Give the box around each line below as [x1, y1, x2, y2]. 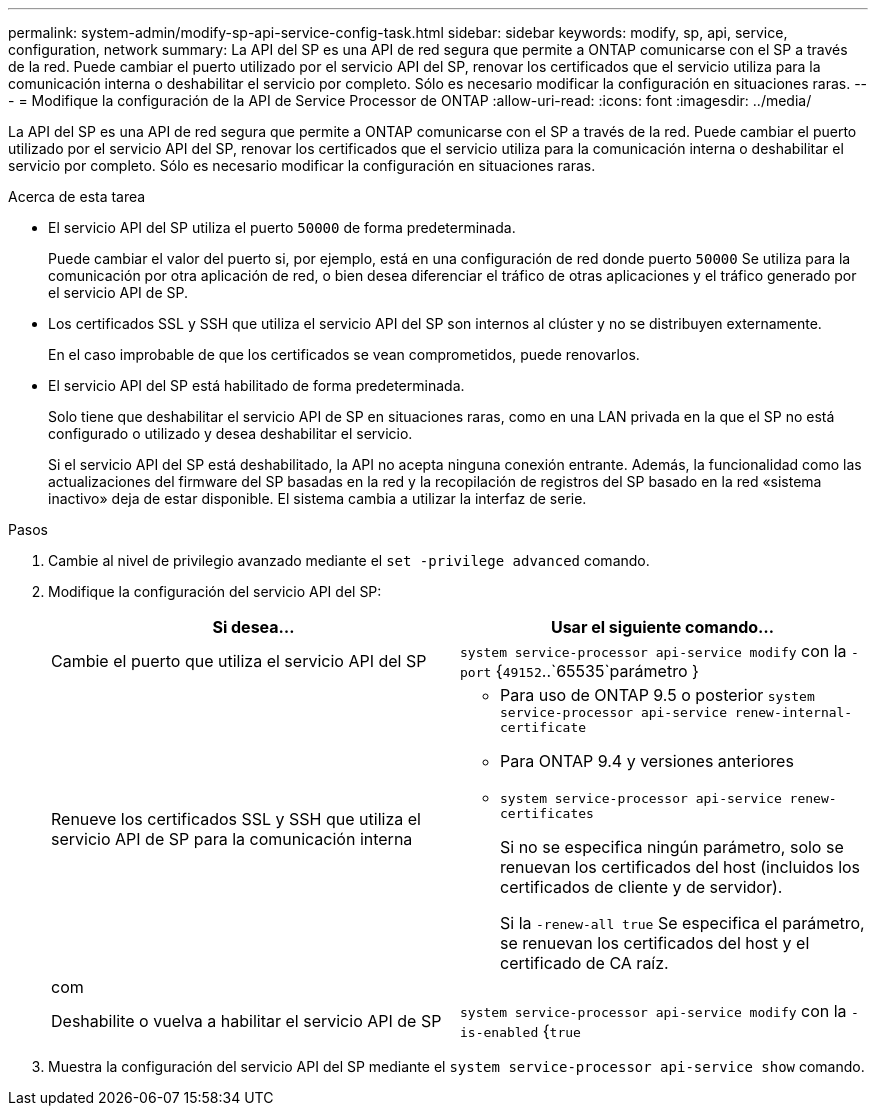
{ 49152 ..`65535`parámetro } [495, 661, 699, 681]
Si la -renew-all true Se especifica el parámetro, [500, 913, 865, 933]
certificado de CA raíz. [500, 953, 669, 973]
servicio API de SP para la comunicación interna [51, 829, 413, 849]
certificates [500, 806, 594, 821]
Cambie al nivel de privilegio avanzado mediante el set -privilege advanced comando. [48, 552, 650, 569]
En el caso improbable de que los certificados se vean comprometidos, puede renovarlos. [48, 346, 640, 363]
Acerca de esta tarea [8, 188, 146, 205]
